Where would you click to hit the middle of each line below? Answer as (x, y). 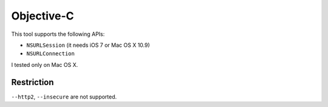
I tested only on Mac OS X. (45, 64)
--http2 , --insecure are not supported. (64, 97)
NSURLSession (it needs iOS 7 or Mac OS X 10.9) (88, 45)
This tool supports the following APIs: (58, 34)
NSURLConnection (51, 54)
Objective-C (43, 16)
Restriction (32, 82)
